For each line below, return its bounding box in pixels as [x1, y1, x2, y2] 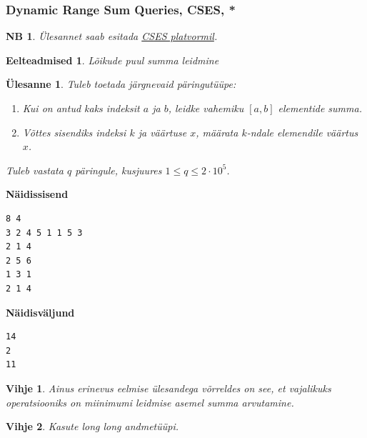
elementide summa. [278, 101, 362, 115]
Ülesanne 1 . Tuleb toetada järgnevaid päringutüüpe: [6, 76, 236, 91]
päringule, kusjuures [75, 162, 162, 177]
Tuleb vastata [6, 162, 64, 177]
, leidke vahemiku [168, 101, 244, 115]
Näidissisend [6, 186, 69, 201]
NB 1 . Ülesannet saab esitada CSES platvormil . [6, 29, 218, 44]
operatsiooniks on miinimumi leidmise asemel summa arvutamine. [6, 394, 294, 409]
